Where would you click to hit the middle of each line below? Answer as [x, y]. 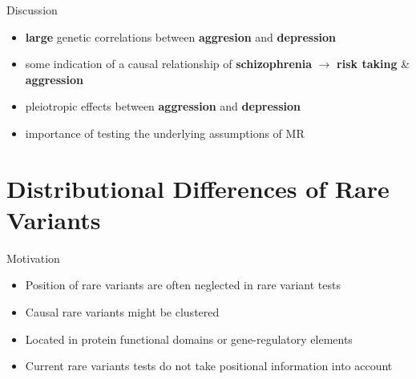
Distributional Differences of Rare [198, 188]
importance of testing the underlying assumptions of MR [165, 133]
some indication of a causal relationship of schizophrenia [169, 64]
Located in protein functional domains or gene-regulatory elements [189, 339]
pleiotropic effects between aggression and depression [163, 106]
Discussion [32, 10]
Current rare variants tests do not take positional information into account [209, 366]
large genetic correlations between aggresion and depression [181, 36]
